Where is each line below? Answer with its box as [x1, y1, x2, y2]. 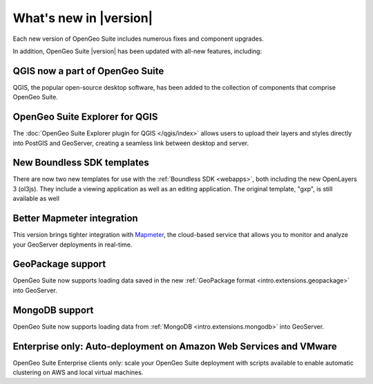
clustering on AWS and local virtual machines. [12, 368, 144, 376]
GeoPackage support [12, 258, 106, 270]
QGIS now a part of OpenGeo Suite [12, 65, 164, 77]
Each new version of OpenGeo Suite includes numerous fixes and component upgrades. [12, 35, 264, 43]
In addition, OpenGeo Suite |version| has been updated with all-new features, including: [12, 47, 262, 55]
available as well [12, 194, 60, 203]
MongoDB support [12, 304, 94, 316]
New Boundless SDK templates [12, 157, 149, 169]
